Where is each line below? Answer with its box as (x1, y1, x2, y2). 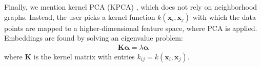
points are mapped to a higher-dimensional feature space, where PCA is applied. (4, 22, 257, 33)
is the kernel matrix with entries (33, 51, 135, 61)
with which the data (192, 11, 256, 22)
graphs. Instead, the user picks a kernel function (4, 11, 155, 22)
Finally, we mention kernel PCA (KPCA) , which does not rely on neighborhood (4, 2, 257, 12)
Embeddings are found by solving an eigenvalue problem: (4, 32, 183, 43)
